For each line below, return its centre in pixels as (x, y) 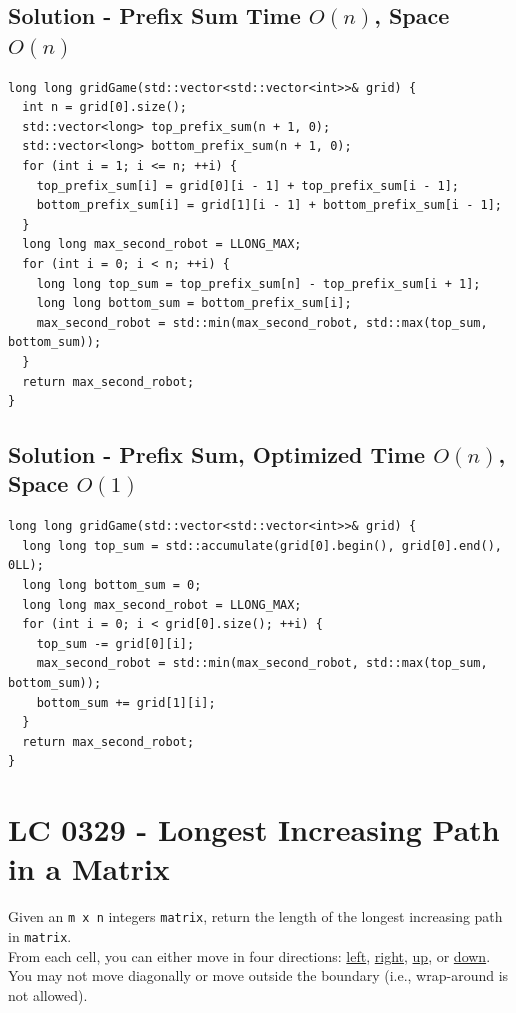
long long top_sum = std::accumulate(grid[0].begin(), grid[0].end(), (262, 545)
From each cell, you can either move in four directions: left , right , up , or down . (249, 955)
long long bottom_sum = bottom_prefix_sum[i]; (194, 303)
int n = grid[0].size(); (104, 107)
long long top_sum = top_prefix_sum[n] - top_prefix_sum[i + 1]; (258, 283)
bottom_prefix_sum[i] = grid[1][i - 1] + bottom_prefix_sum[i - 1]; (269, 205)
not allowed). (48, 994)
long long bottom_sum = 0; (112, 585)
